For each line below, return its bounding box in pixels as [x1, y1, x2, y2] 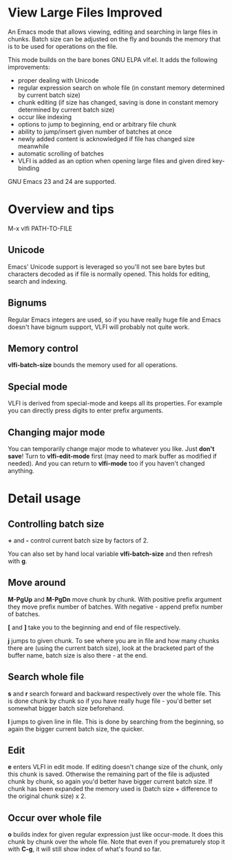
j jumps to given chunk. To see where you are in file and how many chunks [8, 636, 220, 644]
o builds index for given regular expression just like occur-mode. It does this [8, 830, 224, 839]
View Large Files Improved [8, 5, 162, 21]
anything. [8, 466, 35, 474]
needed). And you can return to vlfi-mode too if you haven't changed [8, 459, 205, 468]
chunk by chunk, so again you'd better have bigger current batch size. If [8, 777, 213, 786]
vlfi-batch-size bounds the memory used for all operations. [8, 361, 178, 369]
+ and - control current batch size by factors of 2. [8, 536, 149, 545]
